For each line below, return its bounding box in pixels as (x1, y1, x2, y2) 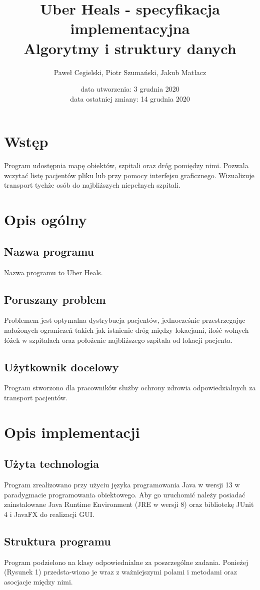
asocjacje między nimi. (4, 576, 73, 586)
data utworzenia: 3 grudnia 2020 (80, 84, 179, 94)
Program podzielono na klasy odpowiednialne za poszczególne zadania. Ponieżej (4, 556, 248, 567)
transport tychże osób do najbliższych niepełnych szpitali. (4, 180, 180, 190)
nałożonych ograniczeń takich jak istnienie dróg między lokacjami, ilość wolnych (4, 324, 249, 335)
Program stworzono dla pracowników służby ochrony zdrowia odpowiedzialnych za (4, 382, 256, 393)
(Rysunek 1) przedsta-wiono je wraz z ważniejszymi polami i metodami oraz (4, 566, 237, 577)
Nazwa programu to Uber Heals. (4, 267, 103, 277)
